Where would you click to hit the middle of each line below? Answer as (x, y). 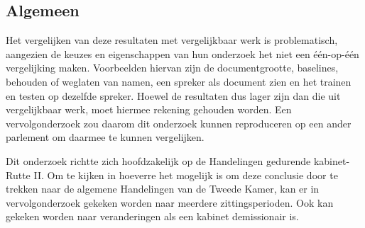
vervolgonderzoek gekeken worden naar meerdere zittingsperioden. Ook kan (170, 202)
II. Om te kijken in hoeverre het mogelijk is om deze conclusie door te (186, 175)
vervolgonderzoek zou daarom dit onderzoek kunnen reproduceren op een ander (179, 123)
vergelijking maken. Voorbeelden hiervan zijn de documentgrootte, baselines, (172, 68)
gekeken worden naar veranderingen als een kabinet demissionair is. (152, 216)
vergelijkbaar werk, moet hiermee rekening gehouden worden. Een (149, 109)
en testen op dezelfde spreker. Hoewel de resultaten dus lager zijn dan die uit (173, 95)
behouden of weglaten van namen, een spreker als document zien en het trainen (179, 81)
